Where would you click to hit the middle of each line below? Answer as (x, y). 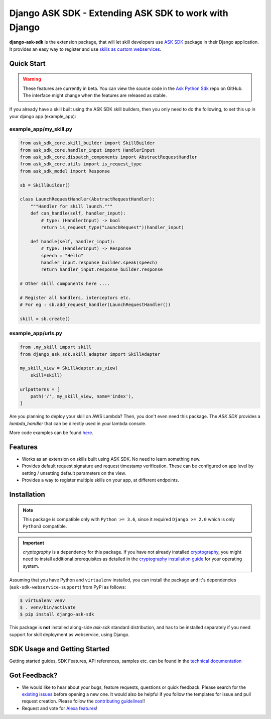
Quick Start (27, 64)
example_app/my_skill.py (41, 129)
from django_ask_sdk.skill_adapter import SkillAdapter (90, 354)
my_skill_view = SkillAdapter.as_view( (69, 368)
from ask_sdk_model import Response (65, 171)
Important (34, 543)
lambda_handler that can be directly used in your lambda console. (78, 423)
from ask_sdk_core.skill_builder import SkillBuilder (87, 143)
